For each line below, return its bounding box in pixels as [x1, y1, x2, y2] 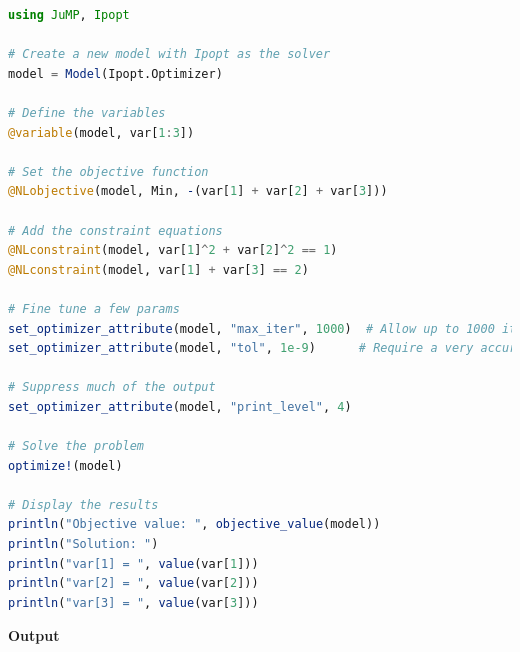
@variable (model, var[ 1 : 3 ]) [8, 125, 195, 140]
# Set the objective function [8, 164, 209, 179]
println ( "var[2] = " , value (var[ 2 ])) [8, 576, 259, 591]
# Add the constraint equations [8, 223, 223, 238]
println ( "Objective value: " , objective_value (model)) [8, 517, 381, 532]
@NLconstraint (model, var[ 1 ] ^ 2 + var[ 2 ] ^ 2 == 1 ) [8, 243, 338, 258]
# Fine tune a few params [8, 301, 180, 316]
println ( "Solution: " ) [8, 537, 159, 552]
